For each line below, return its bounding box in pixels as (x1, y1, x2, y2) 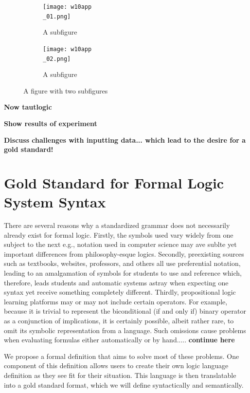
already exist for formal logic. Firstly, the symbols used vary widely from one (4, 229, 233, 240)
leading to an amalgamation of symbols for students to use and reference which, (4, 268, 242, 278)
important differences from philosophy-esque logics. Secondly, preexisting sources (4, 248, 244, 259)
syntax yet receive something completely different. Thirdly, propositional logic (4, 287, 236, 297)
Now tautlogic (4, 102, 52, 112)
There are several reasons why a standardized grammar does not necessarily (4, 220, 230, 230)
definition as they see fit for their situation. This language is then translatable (4, 370, 236, 380)
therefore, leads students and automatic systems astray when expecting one (4, 277, 229, 287)
